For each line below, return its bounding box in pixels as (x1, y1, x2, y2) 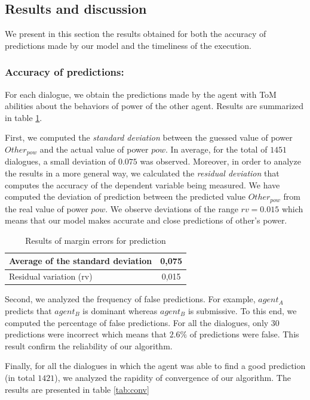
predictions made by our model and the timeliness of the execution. (5, 39, 251, 51)
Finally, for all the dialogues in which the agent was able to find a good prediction (5, 359, 306, 372)
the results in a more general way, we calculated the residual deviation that (5, 167, 280, 179)
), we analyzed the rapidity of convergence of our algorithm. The (54, 371, 291, 383)
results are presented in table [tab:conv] (5, 383, 149, 395)
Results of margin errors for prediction (25, 234, 166, 246)
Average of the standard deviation (9, 255, 152, 267)
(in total (5, 371, 35, 383)
